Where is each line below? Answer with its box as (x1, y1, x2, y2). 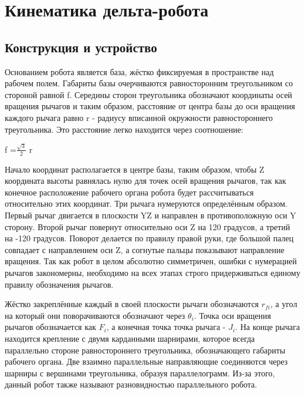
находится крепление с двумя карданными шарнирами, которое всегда (5, 332, 255, 344)
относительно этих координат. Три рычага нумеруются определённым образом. (5, 197, 287, 210)
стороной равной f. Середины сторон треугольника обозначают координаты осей (5, 88, 293, 100)
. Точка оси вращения (194, 309, 271, 321)
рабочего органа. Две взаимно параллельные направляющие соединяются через (5, 355, 288, 368)
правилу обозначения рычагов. (5, 278, 114, 290)
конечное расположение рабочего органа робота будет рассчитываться (5, 186, 254, 198)
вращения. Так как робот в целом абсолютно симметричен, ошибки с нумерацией (5, 255, 297, 267)
